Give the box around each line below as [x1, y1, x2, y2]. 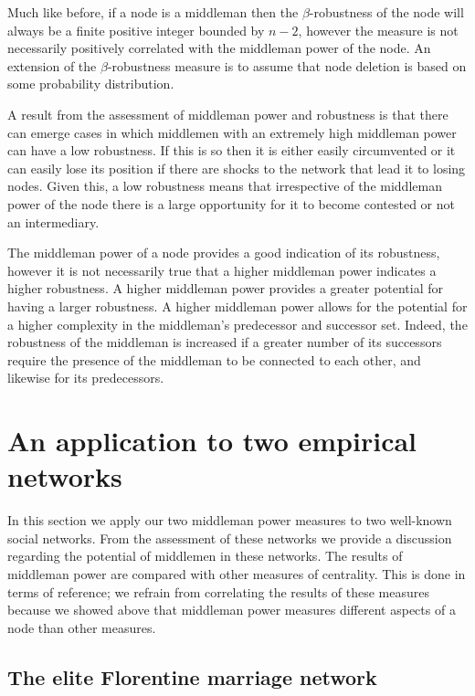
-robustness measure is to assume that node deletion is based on [107, 56, 467, 75]
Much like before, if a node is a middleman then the [7, 3, 299, 21]
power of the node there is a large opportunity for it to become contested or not [7, 194, 455, 213]
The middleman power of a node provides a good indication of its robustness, [7, 243, 440, 262]
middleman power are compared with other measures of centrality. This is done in [7, 564, 466, 583]
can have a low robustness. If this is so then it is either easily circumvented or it [7, 141, 456, 160]
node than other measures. [7, 617, 156, 637]
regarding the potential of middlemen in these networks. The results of [7, 546, 403, 565]
